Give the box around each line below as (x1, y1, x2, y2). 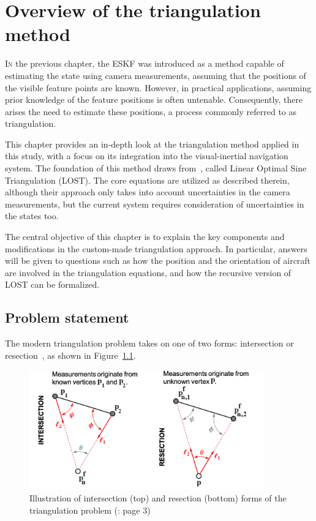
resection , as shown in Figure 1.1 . (5, 348, 136, 361)
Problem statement (5, 308, 129, 327)
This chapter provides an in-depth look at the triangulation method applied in (5, 137, 299, 150)
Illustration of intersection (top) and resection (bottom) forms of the (29, 492, 287, 504)
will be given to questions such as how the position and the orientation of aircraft (5, 254, 311, 267)
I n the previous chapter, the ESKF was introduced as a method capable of (5, 57, 284, 70)
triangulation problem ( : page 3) (29, 503, 151, 516)
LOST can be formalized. (5, 278, 100, 291)
